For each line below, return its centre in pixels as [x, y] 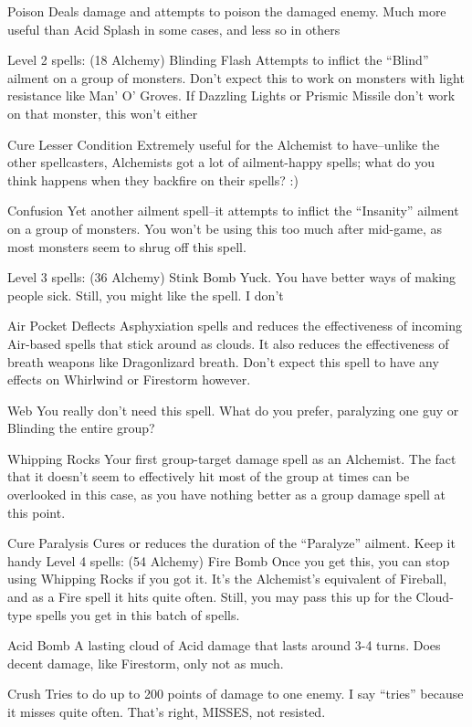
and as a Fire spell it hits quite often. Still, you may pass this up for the [210, 597]
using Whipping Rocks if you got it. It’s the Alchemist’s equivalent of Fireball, [227, 579]
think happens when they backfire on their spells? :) [153, 179]
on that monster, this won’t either [103, 113]
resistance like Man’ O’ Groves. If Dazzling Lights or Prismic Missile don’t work [231, 95]
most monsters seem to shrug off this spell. [127, 246]
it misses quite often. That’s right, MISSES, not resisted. [167, 711]
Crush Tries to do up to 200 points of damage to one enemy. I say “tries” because [236, 694]
